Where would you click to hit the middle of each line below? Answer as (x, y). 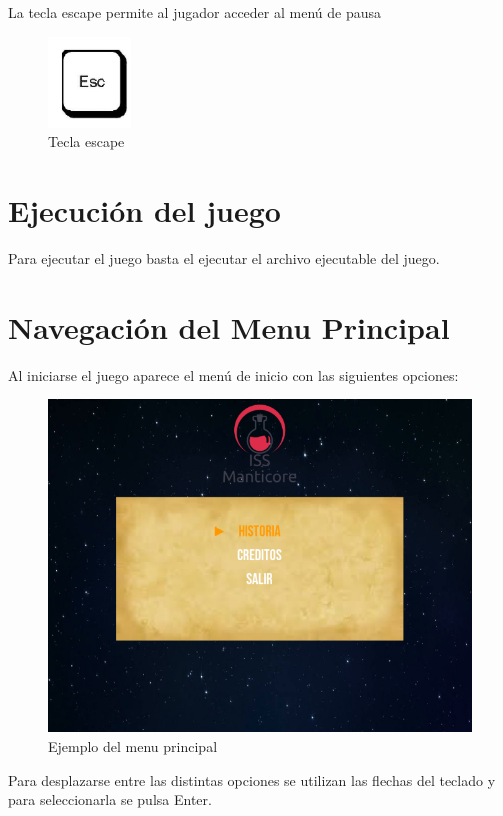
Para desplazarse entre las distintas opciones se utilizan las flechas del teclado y (252, 779)
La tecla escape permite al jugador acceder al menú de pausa (194, 12)
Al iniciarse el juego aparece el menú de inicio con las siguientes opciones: (233, 374)
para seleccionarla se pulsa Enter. (110, 799)
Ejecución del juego (144, 209)
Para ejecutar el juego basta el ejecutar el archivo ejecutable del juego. (224, 257)
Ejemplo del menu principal (133, 745)
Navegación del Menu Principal (229, 326)
